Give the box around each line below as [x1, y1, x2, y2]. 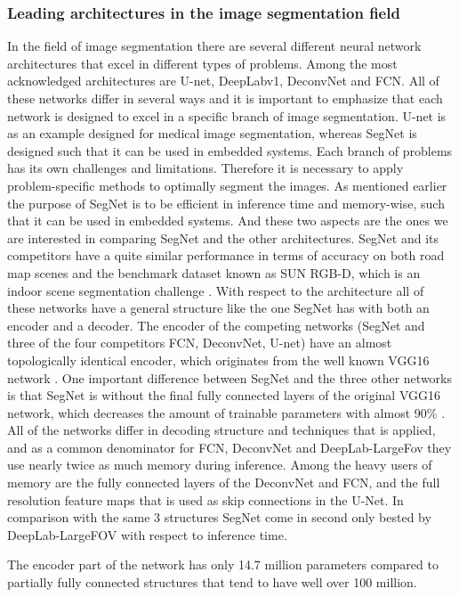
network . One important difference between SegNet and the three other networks [7, 368, 452, 387]
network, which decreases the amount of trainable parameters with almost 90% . [7, 403, 446, 421]
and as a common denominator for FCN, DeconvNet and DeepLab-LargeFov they [7, 438, 452, 456]
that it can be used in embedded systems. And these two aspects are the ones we [7, 211, 448, 230]
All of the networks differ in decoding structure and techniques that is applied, [7, 421, 436, 439]
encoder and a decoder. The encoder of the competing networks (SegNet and [7, 315, 425, 334]
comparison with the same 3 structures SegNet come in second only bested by [7, 508, 431, 527]
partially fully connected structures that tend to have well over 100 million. [7, 573, 417, 592]
